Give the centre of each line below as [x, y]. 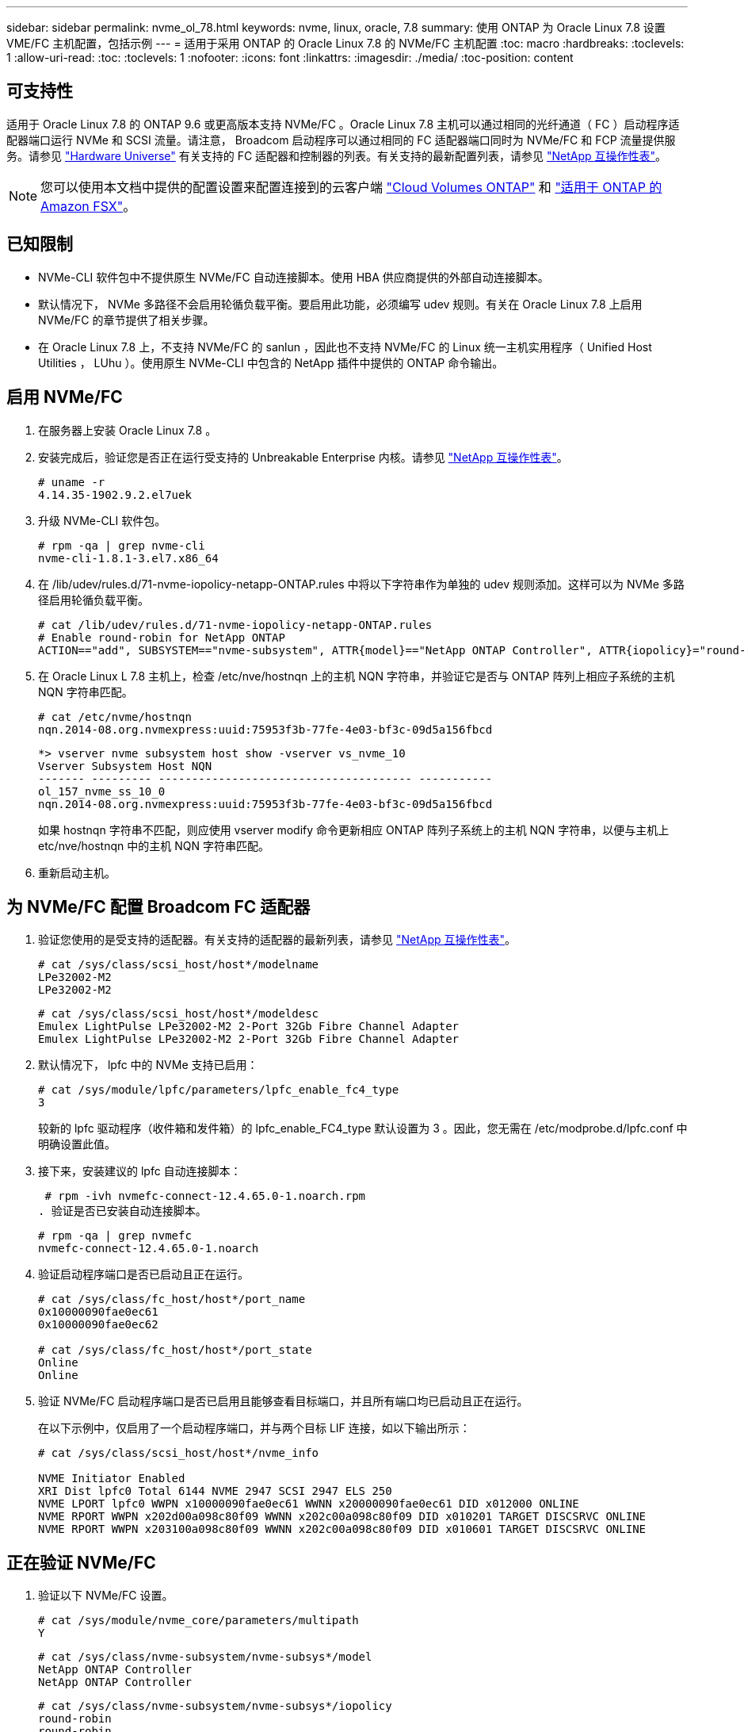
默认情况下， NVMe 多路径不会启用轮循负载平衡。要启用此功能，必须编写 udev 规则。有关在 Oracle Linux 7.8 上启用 [340, 304]
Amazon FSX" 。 [88, 206]
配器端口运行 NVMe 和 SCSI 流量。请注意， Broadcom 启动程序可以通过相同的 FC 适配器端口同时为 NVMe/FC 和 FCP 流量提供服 [341, 140]
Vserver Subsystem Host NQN [125, 766]
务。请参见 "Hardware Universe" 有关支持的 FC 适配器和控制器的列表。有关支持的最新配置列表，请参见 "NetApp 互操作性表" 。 [337, 155]
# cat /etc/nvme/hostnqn [115, 717]
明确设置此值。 [77, 1144]
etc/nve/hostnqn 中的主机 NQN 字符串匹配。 [154, 845]
